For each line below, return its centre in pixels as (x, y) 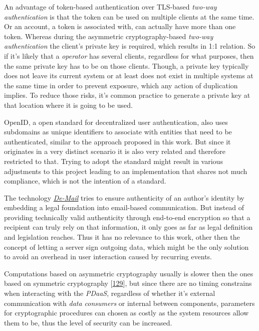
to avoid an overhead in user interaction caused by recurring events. (108, 257)
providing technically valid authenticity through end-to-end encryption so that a (127, 217)
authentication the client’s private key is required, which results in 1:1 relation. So (130, 46)
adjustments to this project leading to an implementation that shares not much (126, 171)
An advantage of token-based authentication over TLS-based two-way (110, 7)
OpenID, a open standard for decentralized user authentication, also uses (116, 122)
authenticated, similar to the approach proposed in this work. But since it (117, 141)
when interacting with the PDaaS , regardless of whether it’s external (110, 293)
